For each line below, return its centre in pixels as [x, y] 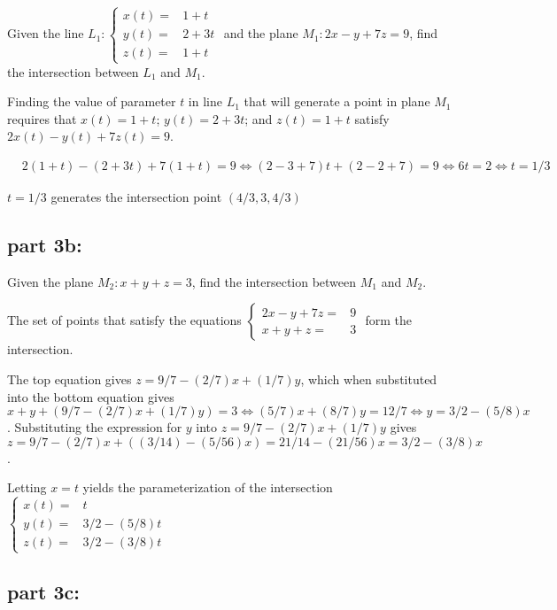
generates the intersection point [136, 196]
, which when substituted [369, 378]
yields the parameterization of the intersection [208, 487]
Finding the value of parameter [92, 101]
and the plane [261, 33]
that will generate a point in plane [337, 101]
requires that [42, 118]
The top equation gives [70, 378]
